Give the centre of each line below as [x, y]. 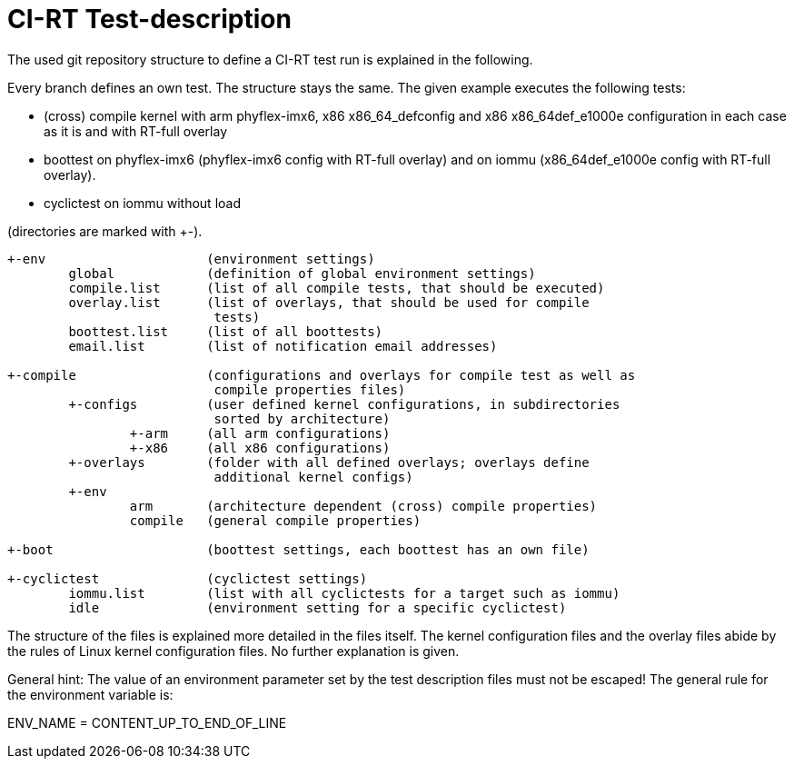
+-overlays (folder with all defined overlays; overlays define [329, 462]
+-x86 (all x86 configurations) [260, 448]
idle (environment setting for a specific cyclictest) [318, 607]
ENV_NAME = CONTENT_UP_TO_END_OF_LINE [147, 722]
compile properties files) [310, 389]
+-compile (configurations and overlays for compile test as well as [322, 375]
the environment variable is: [90, 694]
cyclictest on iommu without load [142, 203]
